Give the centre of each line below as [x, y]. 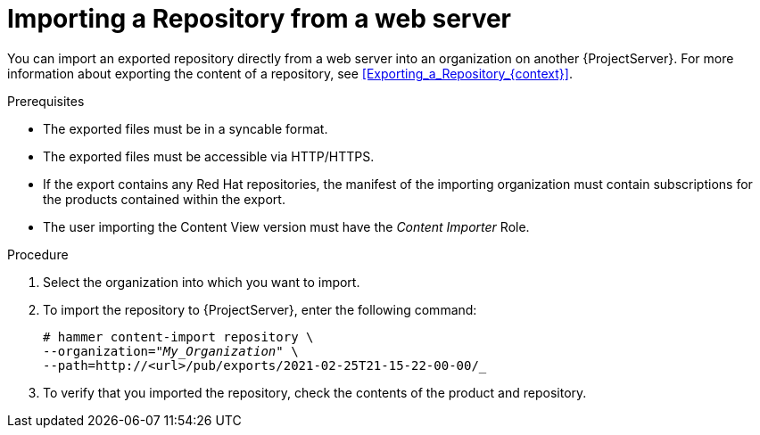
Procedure [38, 254]
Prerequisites [46, 101]
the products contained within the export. [164, 199]
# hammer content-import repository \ [178, 337]
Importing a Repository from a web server [260, 19]
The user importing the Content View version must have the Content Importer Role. [286, 226]
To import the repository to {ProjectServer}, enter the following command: [260, 309]
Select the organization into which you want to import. [202, 282]
